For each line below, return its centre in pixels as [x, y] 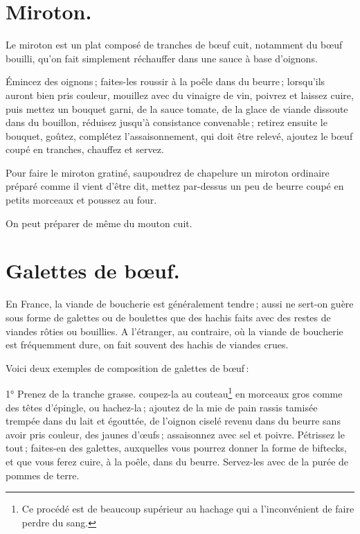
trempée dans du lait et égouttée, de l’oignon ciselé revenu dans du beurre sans [173, 421]
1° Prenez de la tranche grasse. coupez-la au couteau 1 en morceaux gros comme [174, 392]
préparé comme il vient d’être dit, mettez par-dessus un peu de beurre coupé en [175, 186]
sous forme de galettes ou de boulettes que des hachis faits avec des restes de [168, 317]
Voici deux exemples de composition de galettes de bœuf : [127, 367]
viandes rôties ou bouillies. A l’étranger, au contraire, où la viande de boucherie [174, 331]
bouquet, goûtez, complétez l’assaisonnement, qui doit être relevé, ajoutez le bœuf [179, 135]
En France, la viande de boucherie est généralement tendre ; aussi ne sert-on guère [180, 304]
